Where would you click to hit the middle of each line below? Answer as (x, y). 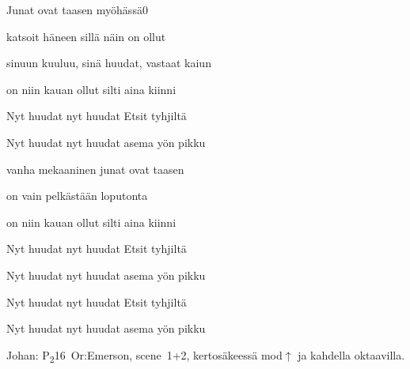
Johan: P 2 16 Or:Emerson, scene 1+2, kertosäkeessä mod (144, 356)
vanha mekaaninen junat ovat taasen (95, 169)
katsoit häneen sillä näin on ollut (86, 36)
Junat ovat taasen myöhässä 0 (77, 9)
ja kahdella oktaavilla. (351, 354)
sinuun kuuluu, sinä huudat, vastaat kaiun (109, 63)
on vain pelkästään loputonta (77, 196)
